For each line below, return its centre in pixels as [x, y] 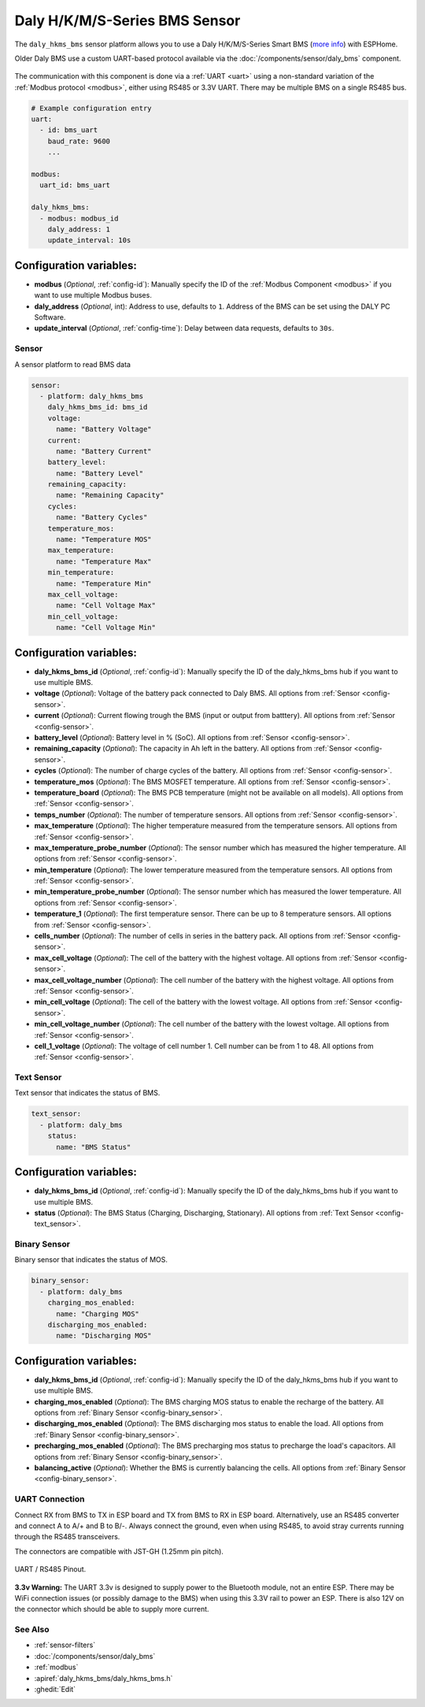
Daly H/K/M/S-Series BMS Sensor [128, 20]
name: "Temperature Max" [104, 561]
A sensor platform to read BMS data [73, 364]
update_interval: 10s [89, 241]
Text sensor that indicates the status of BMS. [87, 1093]
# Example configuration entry [92, 108]
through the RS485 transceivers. [67, 1537]
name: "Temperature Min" [104, 583]
